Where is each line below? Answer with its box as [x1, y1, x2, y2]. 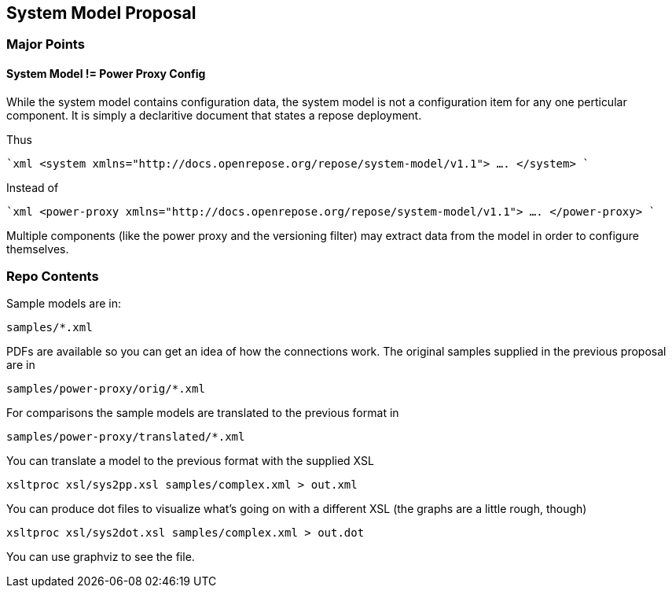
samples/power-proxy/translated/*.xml [6, 430, 245, 444]
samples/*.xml [6, 321, 93, 334]
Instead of [6, 180, 59, 194]
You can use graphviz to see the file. [6, 550, 195, 564]
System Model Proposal [6, 3, 196, 23]
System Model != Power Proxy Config [6, 67, 206, 81]
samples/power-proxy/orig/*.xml [6, 382, 205, 396]
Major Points [6, 36, 85, 53]
